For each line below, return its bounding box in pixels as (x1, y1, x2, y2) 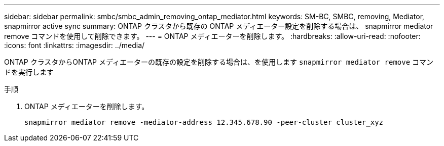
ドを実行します (4, 68, 54, 76)
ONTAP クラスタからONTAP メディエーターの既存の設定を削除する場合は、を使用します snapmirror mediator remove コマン (4, 58, 434, 66)
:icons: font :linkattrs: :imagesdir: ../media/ (4, 41, 145, 50)
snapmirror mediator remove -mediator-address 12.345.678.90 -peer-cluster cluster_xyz (24, 118, 384, 126)
